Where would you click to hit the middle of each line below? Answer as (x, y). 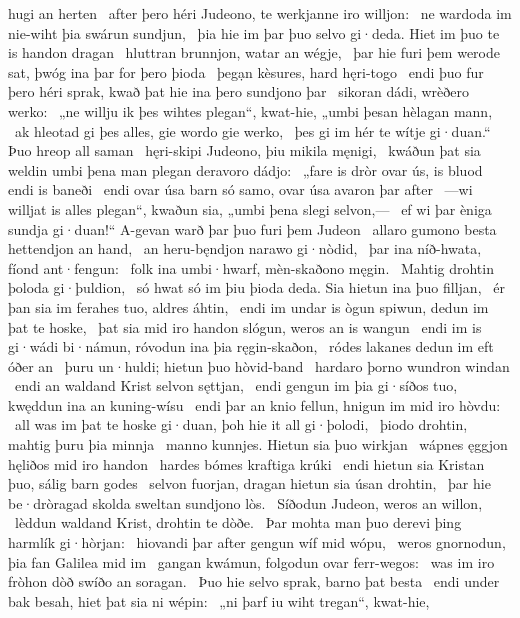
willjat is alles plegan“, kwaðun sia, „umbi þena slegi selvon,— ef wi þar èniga (250, 208)
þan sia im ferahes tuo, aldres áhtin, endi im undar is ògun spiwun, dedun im (248, 306)
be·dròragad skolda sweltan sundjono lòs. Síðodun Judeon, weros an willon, (245, 502)
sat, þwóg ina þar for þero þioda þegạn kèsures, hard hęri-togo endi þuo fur (246, 71)
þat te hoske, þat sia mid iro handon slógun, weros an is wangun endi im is (245, 326)
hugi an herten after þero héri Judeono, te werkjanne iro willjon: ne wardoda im (260, 13)
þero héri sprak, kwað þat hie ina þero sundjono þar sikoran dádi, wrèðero (239, 91)
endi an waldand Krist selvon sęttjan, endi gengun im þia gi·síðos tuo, (236, 385)
